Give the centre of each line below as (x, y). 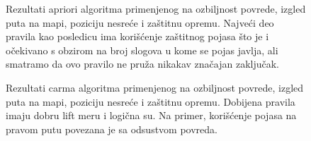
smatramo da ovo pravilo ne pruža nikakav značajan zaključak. (142, 64)
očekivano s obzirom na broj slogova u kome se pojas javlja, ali (142, 50)
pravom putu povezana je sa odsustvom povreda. (112, 129)
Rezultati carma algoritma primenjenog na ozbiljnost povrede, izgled (155, 87)
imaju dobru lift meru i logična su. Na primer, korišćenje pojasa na (151, 115)
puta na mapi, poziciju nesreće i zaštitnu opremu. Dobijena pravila (151, 101)
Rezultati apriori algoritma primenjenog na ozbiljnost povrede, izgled (156, 8)
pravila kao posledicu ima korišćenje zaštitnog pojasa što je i (137, 36)
